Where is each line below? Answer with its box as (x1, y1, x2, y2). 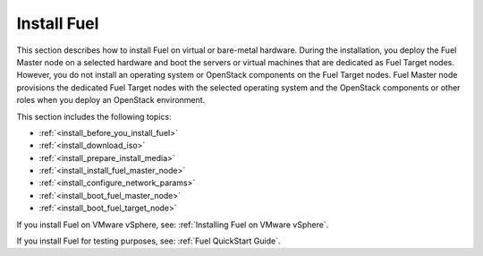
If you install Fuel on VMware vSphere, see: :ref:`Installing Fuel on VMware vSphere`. (16, 219, 329, 230)
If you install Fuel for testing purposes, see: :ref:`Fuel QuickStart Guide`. (16, 235, 281, 246)
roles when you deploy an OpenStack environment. (16, 95, 206, 106)
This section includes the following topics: (16, 111, 172, 122)
